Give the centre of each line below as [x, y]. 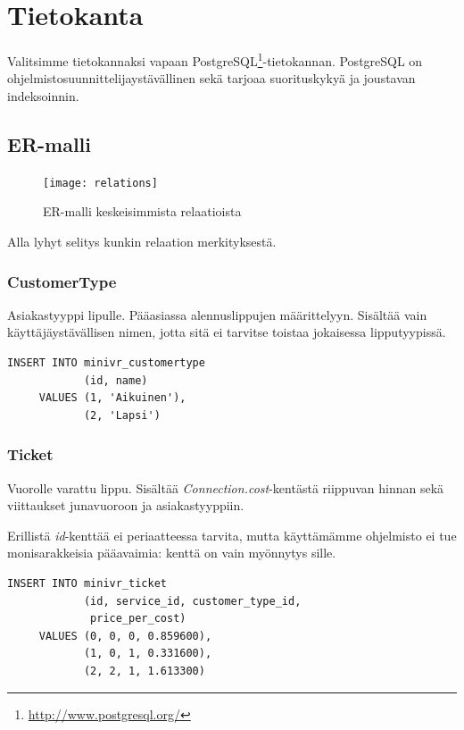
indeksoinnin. [43, 95]
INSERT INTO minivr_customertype [106, 363]
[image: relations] [100, 183]
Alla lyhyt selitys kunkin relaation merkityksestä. [142, 242]
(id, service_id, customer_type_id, [192, 601]
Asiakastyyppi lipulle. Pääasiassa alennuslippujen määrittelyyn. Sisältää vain [217, 314]
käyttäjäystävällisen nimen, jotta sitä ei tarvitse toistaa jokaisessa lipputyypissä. [227, 332]
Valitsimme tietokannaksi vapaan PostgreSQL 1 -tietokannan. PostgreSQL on [215, 59]
